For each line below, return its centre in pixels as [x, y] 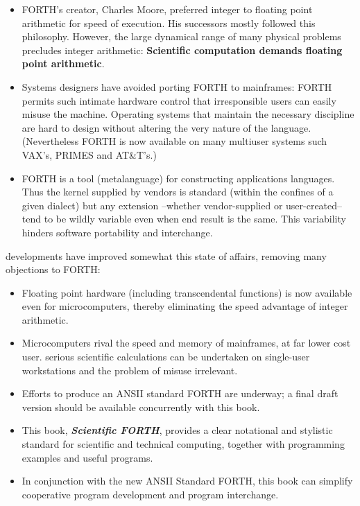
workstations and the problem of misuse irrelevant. [130, 370]
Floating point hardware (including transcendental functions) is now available [187, 292]
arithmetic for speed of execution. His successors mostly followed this [169, 23]
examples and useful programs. [87, 457]
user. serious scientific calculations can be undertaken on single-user [166, 357]
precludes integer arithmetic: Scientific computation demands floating [182, 50]
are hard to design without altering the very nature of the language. [166, 127]
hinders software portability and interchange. [117, 232]
